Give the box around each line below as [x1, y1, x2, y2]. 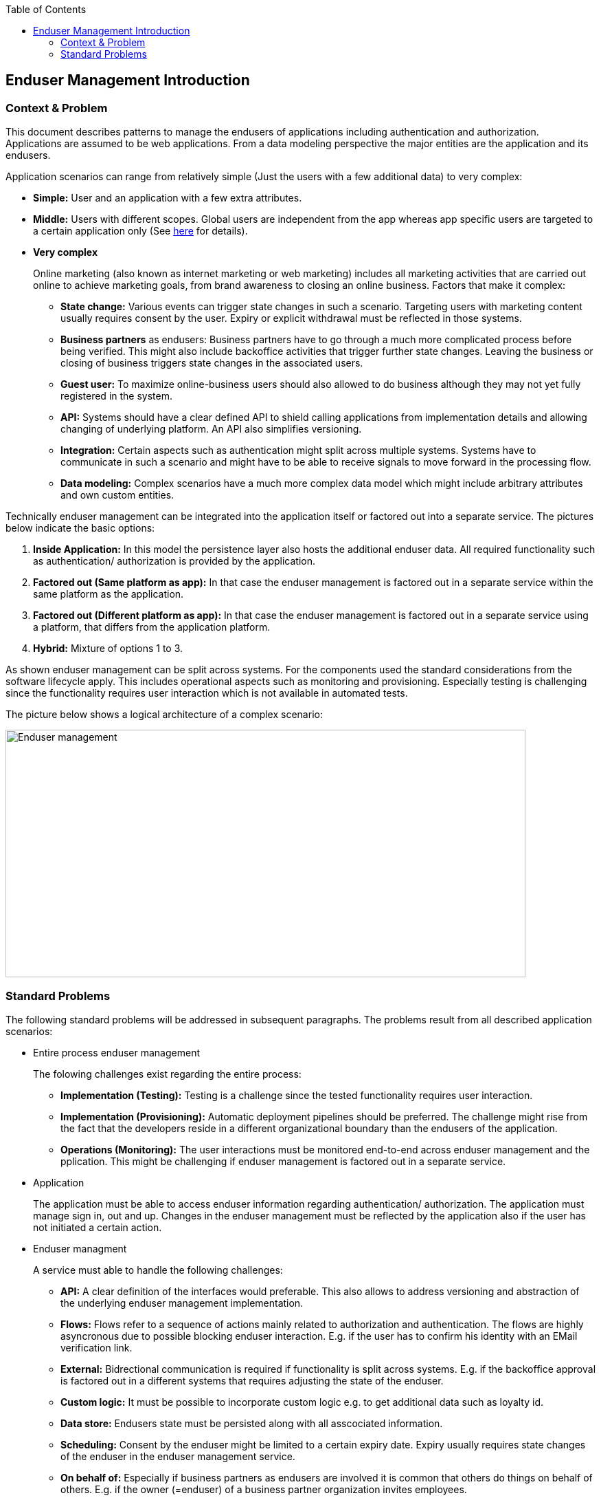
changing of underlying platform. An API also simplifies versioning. [60, 423, 362, 435]
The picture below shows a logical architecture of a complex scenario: [5, 708, 323, 721]
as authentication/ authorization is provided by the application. [33, 555, 316, 567]
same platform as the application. [33, 588, 184, 600]
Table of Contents [5, 3, 87, 15]
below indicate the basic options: [5, 522, 155, 534]
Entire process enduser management [33, 1046, 201, 1058]
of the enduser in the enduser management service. [60, 1450, 295, 1462]
